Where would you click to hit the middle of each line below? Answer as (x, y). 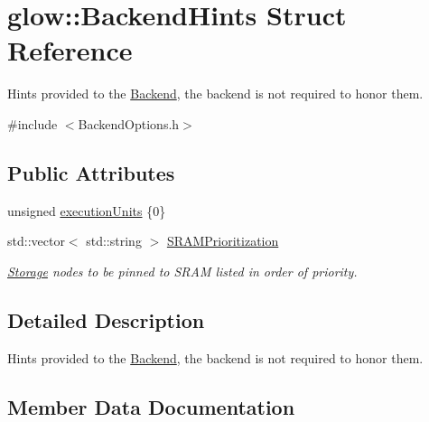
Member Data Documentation (151, 406)
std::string (114, 241)
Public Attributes (91, 172)
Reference (70, 50)
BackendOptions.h (129, 123)
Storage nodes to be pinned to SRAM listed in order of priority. (182, 271)
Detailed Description (106, 319)
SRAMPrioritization (223, 241)
